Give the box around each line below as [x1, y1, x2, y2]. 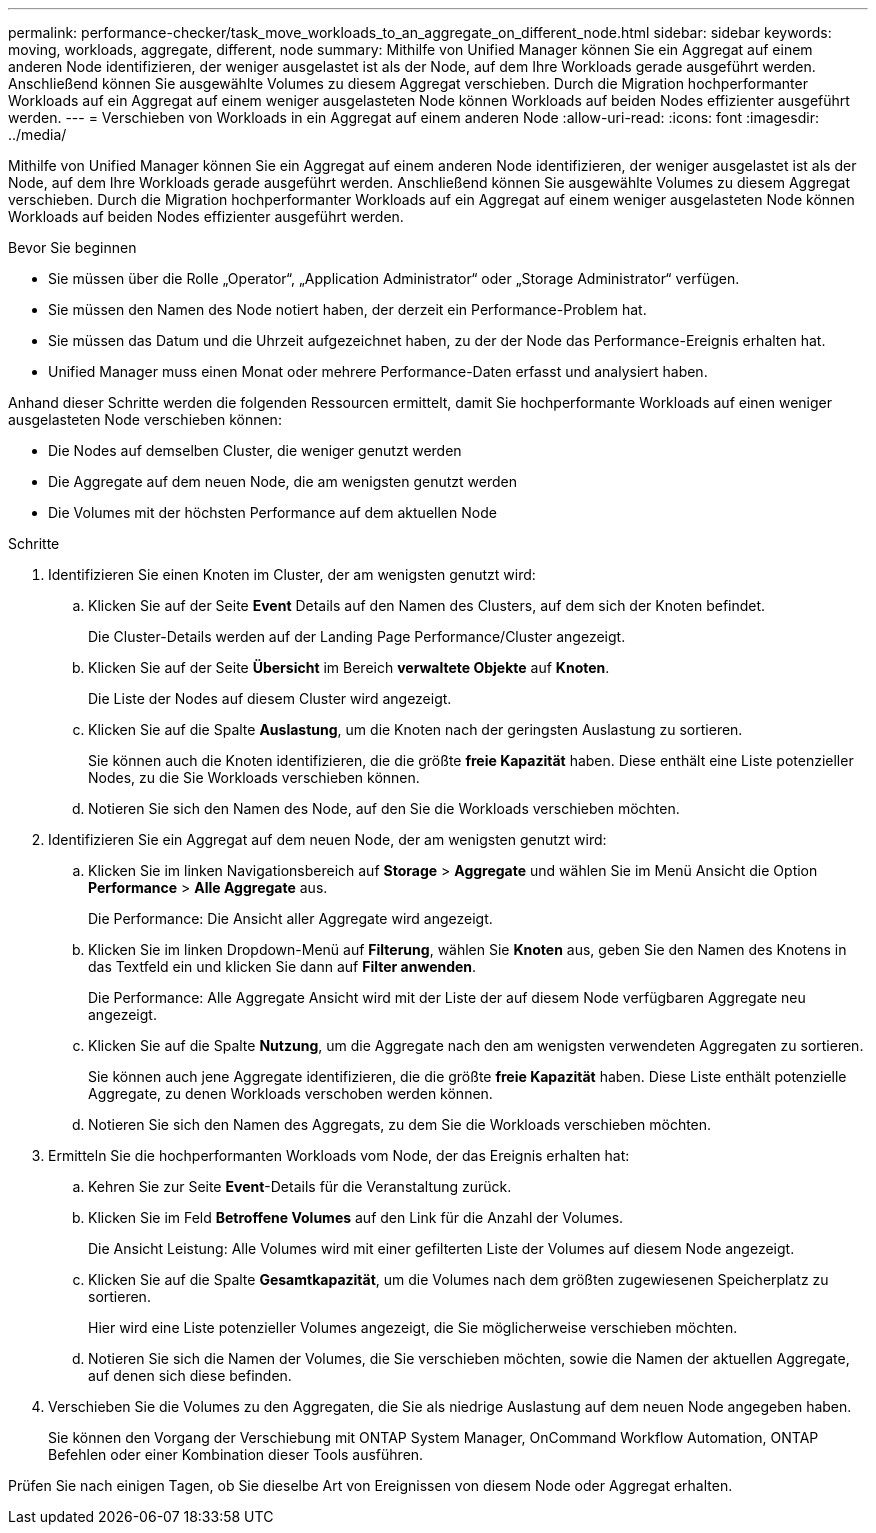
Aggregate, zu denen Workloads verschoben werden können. [88, 1085, 493, 1102]
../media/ [8, 126, 67, 143]
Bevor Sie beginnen [8, 239, 137, 256]
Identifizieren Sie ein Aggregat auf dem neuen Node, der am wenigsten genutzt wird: [48, 831, 607, 848]
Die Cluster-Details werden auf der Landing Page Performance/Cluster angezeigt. [88, 628, 626, 645]
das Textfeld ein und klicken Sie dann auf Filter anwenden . [88, 958, 477, 975]
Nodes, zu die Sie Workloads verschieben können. [88, 769, 420, 786]
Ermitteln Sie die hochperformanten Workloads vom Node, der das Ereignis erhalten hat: [48, 1147, 630, 1164]
